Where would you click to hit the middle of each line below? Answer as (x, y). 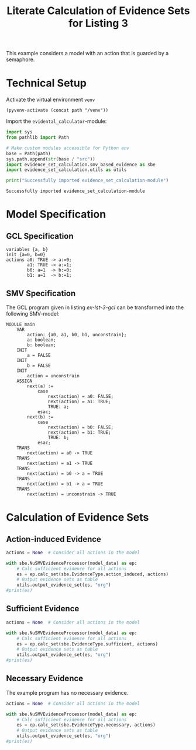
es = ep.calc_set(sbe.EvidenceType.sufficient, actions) (87, 644)
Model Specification (56, 214)
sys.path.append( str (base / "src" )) (51, 159)
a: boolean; (42, 340)
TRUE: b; (58, 437)
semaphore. (20, 59)
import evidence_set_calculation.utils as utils (66, 170)
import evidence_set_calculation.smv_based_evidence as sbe (81, 165)
